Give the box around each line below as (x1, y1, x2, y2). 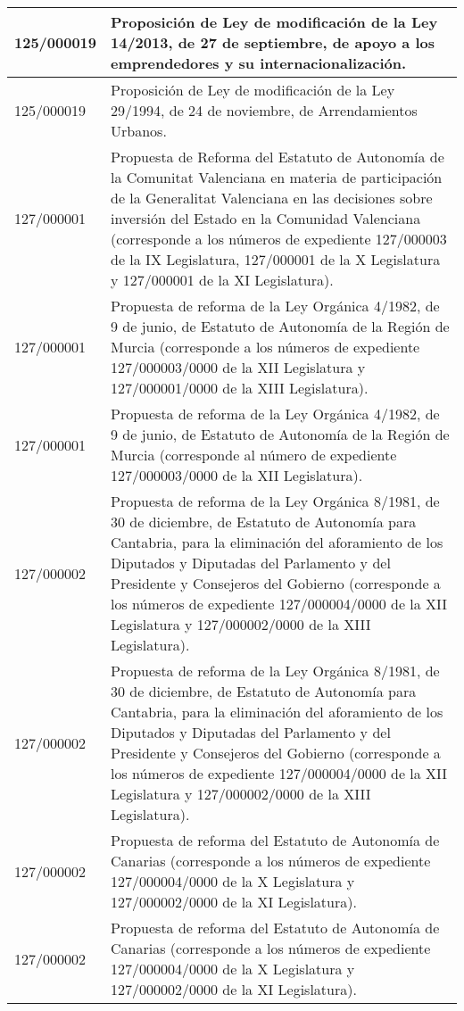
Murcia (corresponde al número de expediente (111, 444, 397, 465)
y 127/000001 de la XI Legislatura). (111, 269, 334, 290)
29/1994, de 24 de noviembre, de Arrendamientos (111, 100, 418, 120)
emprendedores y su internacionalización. (111, 53, 407, 73)
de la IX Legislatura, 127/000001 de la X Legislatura (111, 249, 441, 269)
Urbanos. (111, 120, 167, 141)
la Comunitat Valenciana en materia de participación (111, 167, 443, 187)
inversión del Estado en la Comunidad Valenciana (111, 208, 421, 228)
